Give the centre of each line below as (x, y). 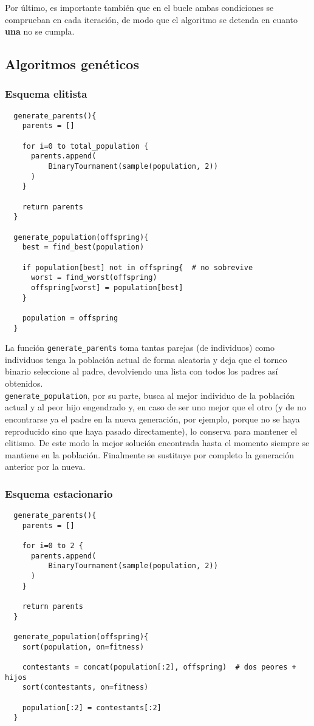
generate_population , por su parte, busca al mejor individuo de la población (150, 395)
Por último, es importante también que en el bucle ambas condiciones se (139, 7)
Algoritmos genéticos (72, 64)
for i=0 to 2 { (53, 546)
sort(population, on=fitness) (83, 647)
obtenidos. (24, 383)
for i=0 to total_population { (85, 146)
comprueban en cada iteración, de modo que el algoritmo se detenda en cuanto (152, 19)
